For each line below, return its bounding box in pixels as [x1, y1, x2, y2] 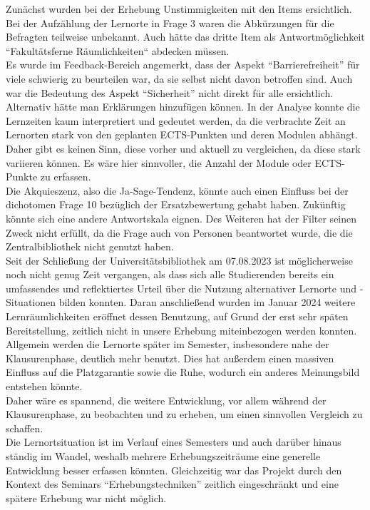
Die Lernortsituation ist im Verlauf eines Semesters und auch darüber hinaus [6, 434, 341, 449]
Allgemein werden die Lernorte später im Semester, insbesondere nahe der [6, 337, 329, 352]
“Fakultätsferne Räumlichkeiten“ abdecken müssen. [6, 43, 230, 58]
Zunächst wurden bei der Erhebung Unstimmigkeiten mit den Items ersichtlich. [6, 1, 352, 16]
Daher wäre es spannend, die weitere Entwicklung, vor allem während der [6, 392, 327, 407]
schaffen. [6, 420, 43, 435]
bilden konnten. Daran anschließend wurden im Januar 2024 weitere [58, 295, 356, 310]
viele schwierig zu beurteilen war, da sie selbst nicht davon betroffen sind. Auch [6, 71, 353, 86]
